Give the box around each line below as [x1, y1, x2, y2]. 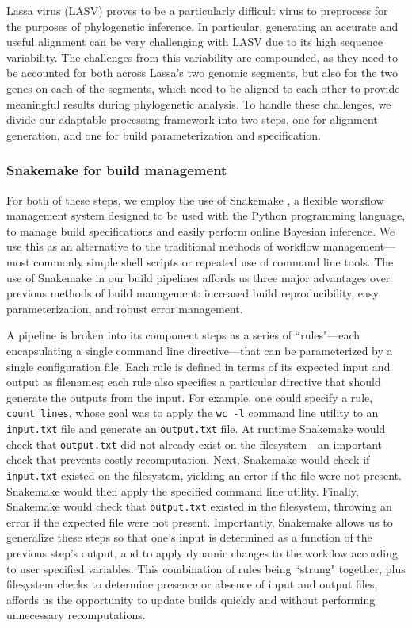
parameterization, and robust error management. [6, 300, 243, 316]
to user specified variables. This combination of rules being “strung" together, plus [6, 560, 406, 576]
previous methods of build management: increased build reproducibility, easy [6, 285, 379, 301]
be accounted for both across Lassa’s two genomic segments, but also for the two [6, 64, 398, 81]
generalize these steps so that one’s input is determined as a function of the [6, 529, 372, 546]
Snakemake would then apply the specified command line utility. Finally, [6, 482, 359, 499]
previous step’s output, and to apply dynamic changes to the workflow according [6, 544, 398, 561]
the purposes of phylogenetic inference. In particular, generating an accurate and [6, 17, 399, 34]
